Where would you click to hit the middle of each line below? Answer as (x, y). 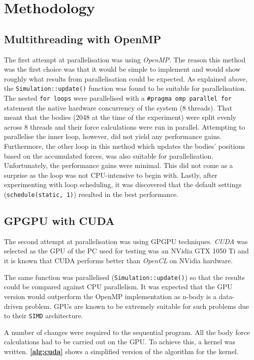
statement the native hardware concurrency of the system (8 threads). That (118, 107)
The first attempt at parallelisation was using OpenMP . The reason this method (125, 59)
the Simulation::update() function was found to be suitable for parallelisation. (125, 88)
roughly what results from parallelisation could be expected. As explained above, (126, 78)
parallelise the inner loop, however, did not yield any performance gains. (113, 136)
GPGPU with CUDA (59, 221)
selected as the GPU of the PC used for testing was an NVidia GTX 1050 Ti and (127, 251)
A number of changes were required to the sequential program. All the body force (127, 332)
